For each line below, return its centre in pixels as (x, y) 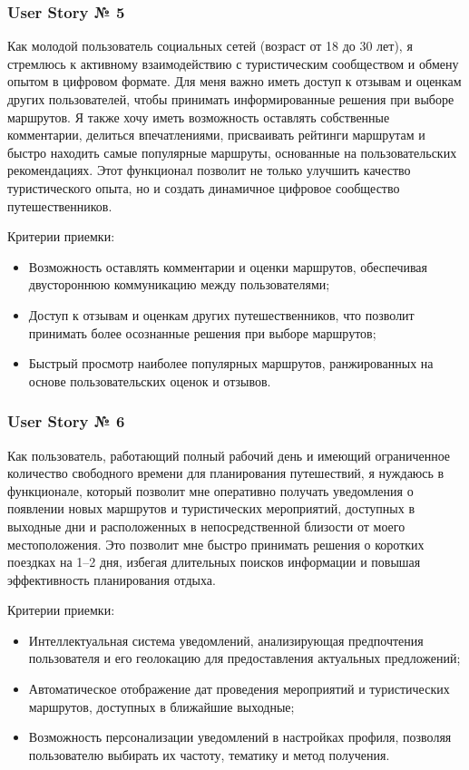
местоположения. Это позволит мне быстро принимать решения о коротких (216, 544)
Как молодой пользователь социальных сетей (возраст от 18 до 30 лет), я (210, 46)
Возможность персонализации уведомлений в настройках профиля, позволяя (240, 737)
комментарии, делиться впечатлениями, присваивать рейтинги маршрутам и (216, 135)
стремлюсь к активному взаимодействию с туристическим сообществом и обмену (233, 63)
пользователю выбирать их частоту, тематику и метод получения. (209, 754)
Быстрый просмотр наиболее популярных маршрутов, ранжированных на (231, 363)
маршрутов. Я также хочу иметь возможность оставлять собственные (199, 117)
